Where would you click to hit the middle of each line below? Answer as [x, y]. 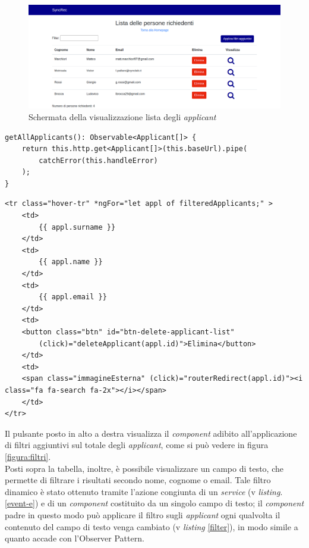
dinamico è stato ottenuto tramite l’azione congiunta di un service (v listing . [144, 491]
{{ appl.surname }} [77, 227]
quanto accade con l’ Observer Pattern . [75, 538]
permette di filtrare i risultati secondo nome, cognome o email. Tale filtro [138, 480]
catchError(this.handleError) [98, 160]
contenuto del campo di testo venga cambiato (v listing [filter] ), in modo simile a [152, 526]
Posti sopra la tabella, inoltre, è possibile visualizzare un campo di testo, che [144, 468]
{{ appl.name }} [71, 262]
